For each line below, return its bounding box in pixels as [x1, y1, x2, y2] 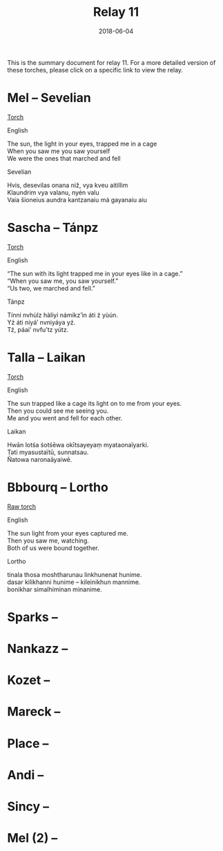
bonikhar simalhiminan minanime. [7, 585, 102, 594]
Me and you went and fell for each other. [7, 413, 123, 422]
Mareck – [7, 704, 61, 720]
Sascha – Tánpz [7, 220, 99, 235]
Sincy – [7, 799, 50, 814]
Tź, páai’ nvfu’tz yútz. [7, 325, 69, 333]
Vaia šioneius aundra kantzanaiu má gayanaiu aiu [7, 195, 147, 204]
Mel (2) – [7, 830, 58, 846]
